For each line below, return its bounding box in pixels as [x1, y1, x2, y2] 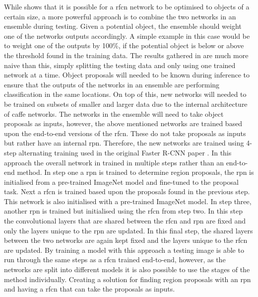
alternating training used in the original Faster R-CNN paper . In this [18, 147, 232, 157]
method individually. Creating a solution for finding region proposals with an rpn [4, 274, 251, 284]
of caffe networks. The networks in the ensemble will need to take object [4, 108, 224, 119]
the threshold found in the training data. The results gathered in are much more [4, 50, 249, 60]
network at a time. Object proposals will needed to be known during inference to [4, 70, 250, 80]
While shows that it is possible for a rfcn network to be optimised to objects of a [4, 1, 250, 11]
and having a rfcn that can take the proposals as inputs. [4, 284, 175, 294]
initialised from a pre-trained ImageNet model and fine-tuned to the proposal [4, 176, 239, 187]
